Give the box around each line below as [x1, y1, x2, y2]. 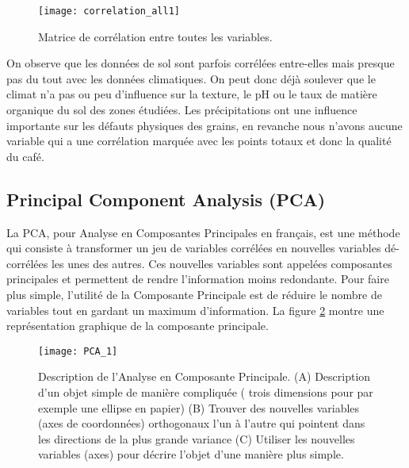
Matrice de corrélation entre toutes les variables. [38, 28, 273, 44]
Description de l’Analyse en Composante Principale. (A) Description [38, 368, 371, 385]
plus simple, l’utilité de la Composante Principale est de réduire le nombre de [6, 286, 382, 302]
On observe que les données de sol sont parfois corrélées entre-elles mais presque [6, 55, 395, 71]
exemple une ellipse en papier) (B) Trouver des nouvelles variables [38, 399, 360, 416]
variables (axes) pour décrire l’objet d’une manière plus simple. [38, 446, 344, 462]
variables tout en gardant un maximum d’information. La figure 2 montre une [6, 301, 384, 318]
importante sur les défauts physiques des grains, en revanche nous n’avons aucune [6, 117, 403, 133]
